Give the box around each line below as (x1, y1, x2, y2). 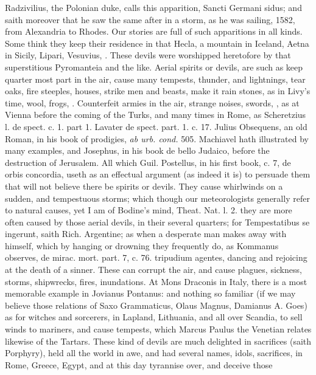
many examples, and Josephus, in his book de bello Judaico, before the (5, 144, 270, 157)
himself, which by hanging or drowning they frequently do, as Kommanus (5, 239, 279, 252)
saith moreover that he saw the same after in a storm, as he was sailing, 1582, (5, 13, 295, 26)
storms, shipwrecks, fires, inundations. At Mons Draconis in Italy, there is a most (5, 275, 307, 287)
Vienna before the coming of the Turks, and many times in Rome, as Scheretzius (5, 108, 306, 121)
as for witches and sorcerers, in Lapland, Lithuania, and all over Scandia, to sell (5, 311, 303, 323)
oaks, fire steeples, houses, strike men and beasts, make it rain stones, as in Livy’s (5, 84, 311, 97)
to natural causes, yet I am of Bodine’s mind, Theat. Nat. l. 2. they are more (5, 204, 292, 216)
